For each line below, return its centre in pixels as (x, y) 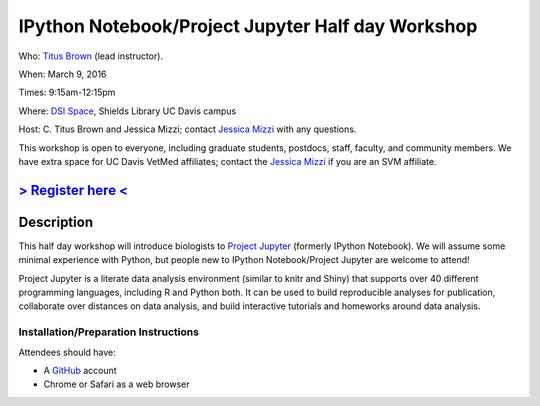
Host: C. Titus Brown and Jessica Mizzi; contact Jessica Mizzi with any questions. (187, 129)
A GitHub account (80, 370)
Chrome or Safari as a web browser (116, 384)
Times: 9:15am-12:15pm (67, 92)
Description (56, 221)
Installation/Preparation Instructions (109, 332)
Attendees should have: (67, 352)
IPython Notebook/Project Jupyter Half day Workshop (248, 26)
